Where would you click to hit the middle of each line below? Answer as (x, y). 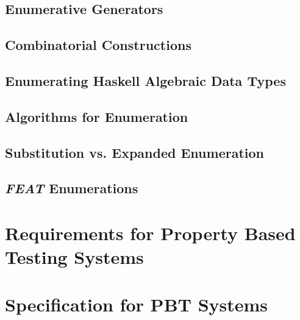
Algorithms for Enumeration (97, 116)
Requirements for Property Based (150, 233)
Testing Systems (74, 257)
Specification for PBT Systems (137, 304)
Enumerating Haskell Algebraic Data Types (145, 80)
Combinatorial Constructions (98, 45)
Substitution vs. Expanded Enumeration (134, 152)
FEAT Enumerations (72, 188)
